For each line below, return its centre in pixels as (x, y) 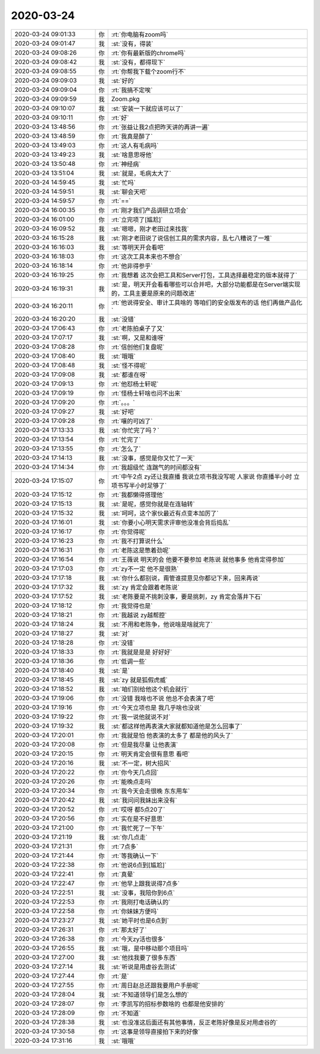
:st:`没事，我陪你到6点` (143, 893)
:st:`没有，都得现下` (138, 62)
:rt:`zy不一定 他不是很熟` (145, 569)
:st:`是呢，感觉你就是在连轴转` (153, 504)
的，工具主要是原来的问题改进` (154, 293)
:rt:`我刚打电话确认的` (141, 902)
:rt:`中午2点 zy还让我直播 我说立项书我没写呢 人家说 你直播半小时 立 (205, 476)
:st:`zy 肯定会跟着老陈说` (145, 587)
